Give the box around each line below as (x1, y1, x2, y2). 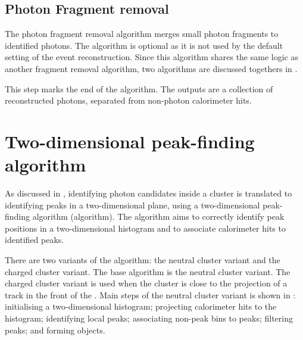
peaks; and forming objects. (5, 323, 105, 336)
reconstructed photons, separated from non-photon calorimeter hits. (5, 94, 252, 107)
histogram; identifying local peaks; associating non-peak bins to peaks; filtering (5, 312, 293, 325)
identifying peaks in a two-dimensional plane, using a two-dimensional (5, 198, 260, 211)
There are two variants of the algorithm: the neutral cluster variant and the (5, 254, 280, 266)
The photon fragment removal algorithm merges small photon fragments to (5, 27, 279, 40)
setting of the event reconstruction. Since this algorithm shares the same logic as (5, 51, 298, 63)
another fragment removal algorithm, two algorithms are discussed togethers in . (5, 62, 298, 74)
